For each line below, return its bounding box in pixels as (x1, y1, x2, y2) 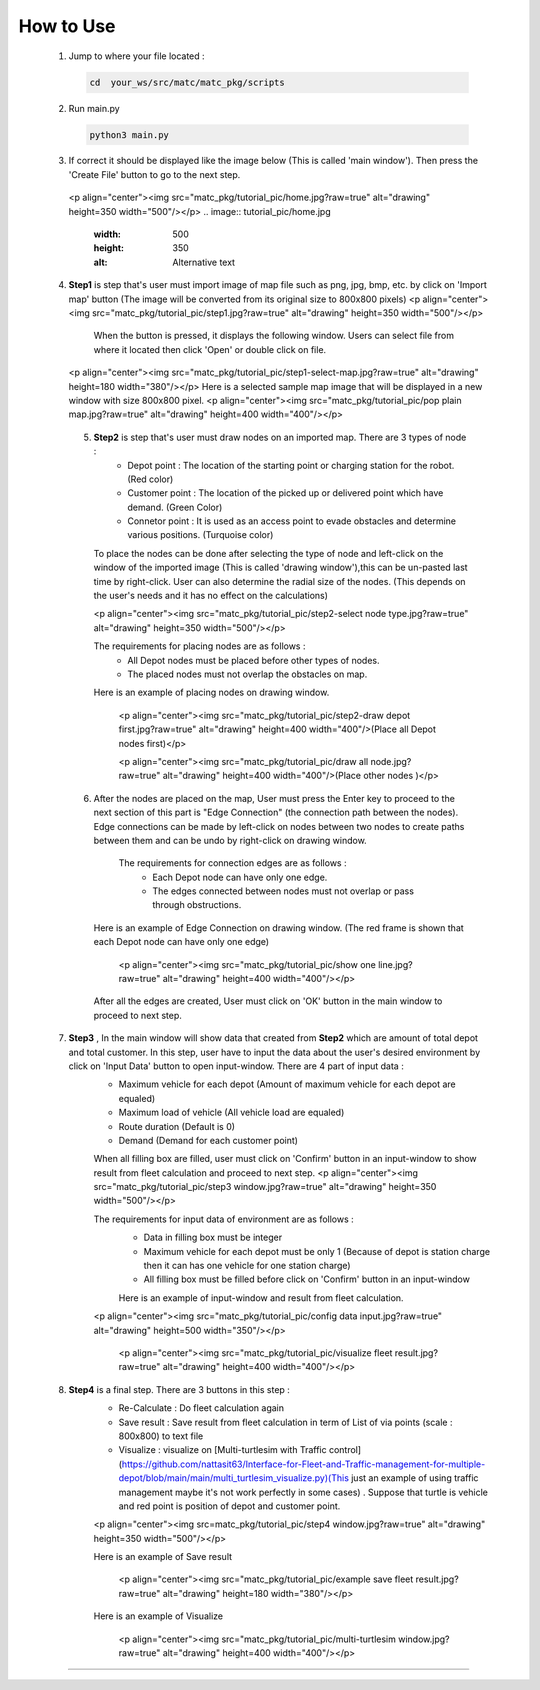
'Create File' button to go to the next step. (68, 168, 241, 180)
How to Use (18, 15, 116, 37)
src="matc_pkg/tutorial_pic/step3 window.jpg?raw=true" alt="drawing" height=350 (93, 1181, 437, 1193)
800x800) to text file (118, 1430, 204, 1442)
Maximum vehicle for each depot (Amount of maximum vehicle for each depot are (118, 1078, 457, 1090)
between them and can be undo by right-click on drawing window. (93, 834, 367, 846)
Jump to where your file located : (68, 50, 205, 62)
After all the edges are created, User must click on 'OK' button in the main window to (93, 995, 443, 1007)
